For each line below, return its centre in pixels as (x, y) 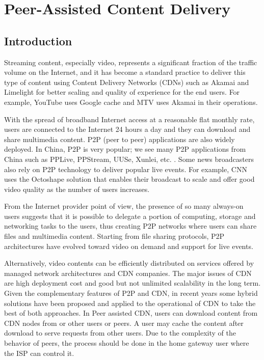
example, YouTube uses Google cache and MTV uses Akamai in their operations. (131, 102)
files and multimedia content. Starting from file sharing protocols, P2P (114, 236)
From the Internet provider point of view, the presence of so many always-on (124, 206)
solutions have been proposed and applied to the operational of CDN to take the (130, 303)
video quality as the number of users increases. (77, 189)
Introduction (38, 40)
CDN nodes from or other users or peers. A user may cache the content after (124, 323)
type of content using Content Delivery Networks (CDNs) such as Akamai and (127, 82)
